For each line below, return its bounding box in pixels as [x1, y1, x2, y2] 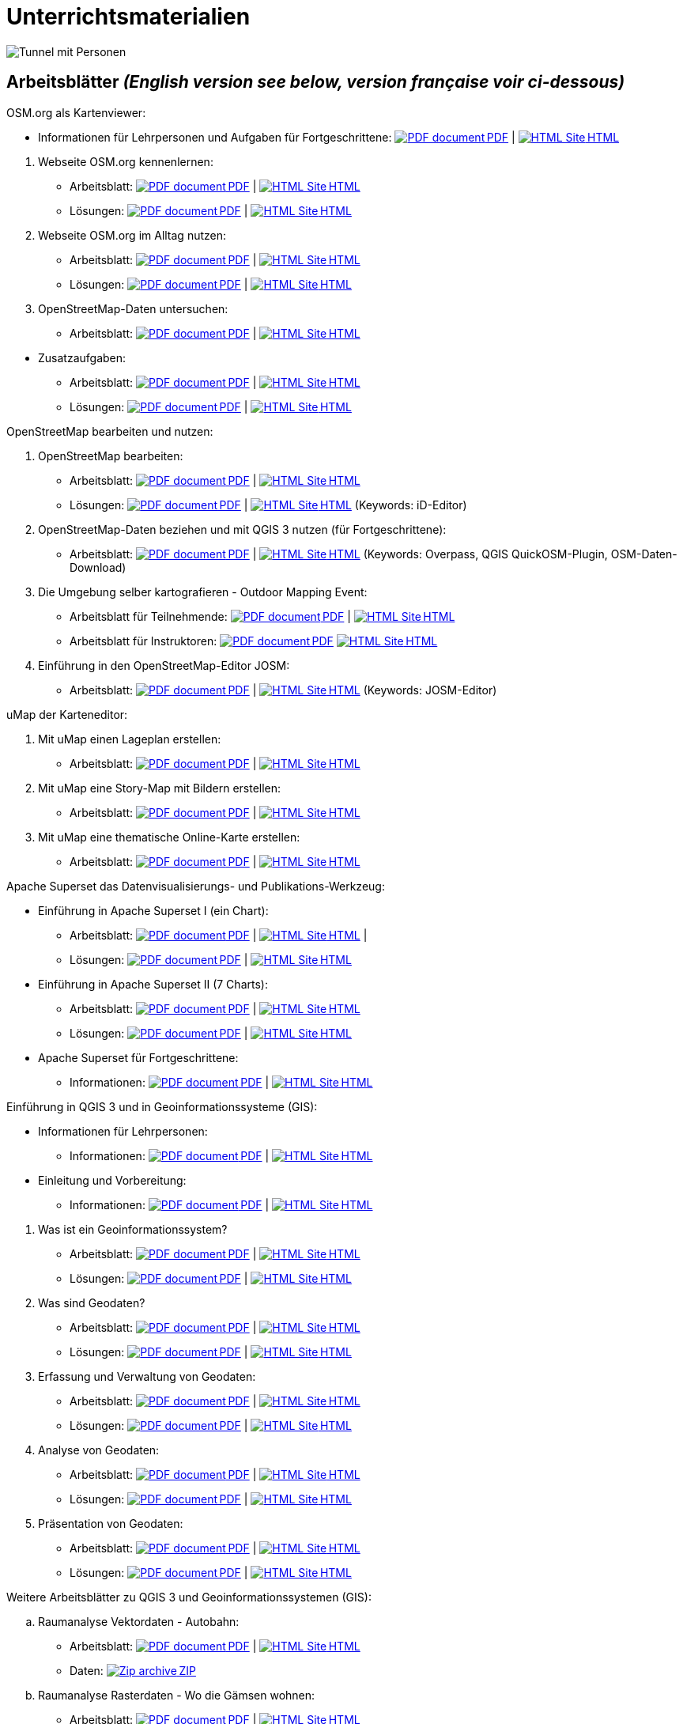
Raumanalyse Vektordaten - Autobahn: [38, 1614, 240, 1628]
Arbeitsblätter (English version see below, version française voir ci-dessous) [6, 72, 625, 93]
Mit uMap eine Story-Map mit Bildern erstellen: [38, 781, 281, 795]
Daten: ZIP [70, 1663, 196, 1677]
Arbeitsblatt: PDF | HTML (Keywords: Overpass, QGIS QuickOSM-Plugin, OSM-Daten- [70, 546, 677, 561]
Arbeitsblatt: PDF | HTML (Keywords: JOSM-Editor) [70, 682, 497, 697]
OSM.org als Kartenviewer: [6, 105, 146, 119]
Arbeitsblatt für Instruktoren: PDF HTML [70, 633, 438, 648]
